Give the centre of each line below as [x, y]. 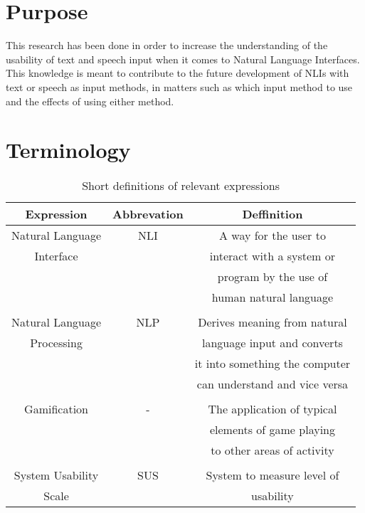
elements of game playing [272, 430]
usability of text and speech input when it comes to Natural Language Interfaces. [183, 59]
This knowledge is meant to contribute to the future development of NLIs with [178, 73]
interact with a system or [273, 256]
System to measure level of [273, 475]
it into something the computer [273, 364]
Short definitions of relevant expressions [181, 186]
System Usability [56, 475]
